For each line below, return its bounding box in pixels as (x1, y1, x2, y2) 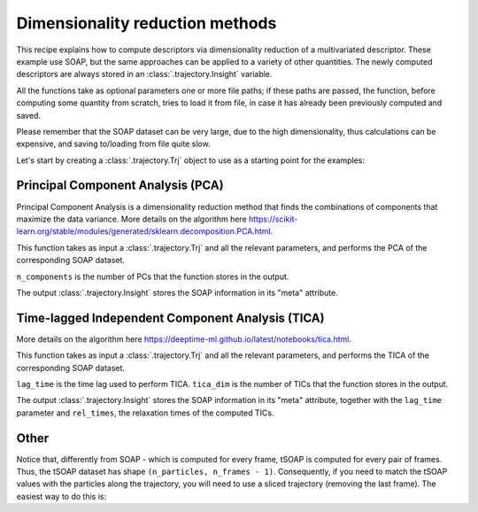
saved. (16, 110, 42, 120)
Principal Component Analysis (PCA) (16, 178, 225, 193)
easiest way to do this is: (16, 491, 106, 501)
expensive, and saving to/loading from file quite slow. (16, 138, 212, 150)
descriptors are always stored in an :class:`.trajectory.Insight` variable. (16, 69, 273, 80)
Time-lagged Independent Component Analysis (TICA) (16, 310, 325, 325)
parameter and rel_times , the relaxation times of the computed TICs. (16, 407, 274, 418)
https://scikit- (248, 213, 298, 224)
